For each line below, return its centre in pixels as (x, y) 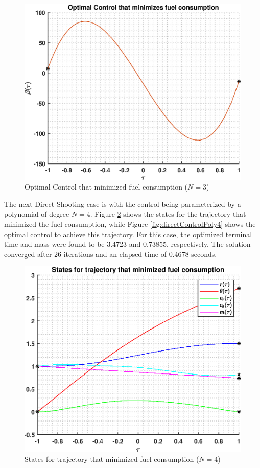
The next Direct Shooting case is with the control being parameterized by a (123, 204)
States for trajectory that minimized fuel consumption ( (112, 459)
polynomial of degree (37, 214)
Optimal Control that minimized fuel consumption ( (106, 187)
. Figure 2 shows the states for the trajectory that (168, 214)
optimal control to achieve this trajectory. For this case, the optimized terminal (128, 234)
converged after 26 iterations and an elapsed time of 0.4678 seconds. (111, 254)
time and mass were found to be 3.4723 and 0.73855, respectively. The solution (127, 244)
